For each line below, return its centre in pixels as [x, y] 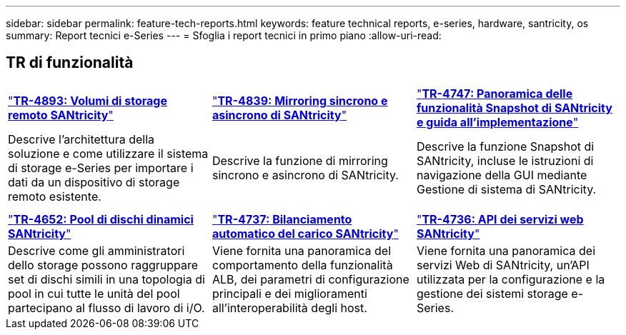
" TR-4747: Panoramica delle [495, 93]
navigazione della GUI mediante [502, 175]
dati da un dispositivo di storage [94, 182]
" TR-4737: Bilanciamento [282, 219]
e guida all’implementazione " [497, 122]
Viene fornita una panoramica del [302, 250]
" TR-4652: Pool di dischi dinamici [101, 219]
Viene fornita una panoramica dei [506, 250]
